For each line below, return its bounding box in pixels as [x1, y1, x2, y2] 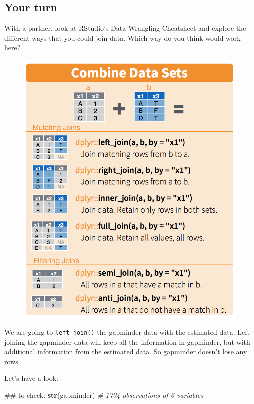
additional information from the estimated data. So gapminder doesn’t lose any [4, 346, 247, 357]
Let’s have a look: [4, 373, 58, 383]
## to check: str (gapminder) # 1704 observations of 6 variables [4, 389, 203, 400]
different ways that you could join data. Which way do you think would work [4, 32, 241, 43]
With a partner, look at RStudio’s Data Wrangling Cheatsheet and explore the [4, 23, 246, 33]
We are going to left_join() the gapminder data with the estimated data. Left [4, 326, 250, 337]
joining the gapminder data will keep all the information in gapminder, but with [4, 336, 250, 347]
